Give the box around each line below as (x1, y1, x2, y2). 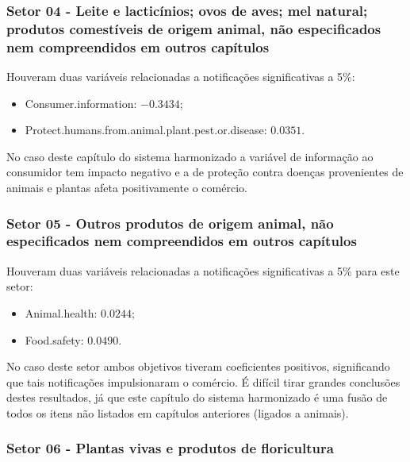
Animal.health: (25, 304, 98, 321)
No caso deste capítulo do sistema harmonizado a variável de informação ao (6, 148, 374, 164)
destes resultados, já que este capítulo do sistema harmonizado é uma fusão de (6, 389, 388, 406)
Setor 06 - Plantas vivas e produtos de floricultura (6, 438, 334, 458)
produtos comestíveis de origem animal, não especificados (6, 18, 381, 38)
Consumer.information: (25, 94, 137, 111)
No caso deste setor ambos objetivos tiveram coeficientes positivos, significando (6, 358, 390, 375)
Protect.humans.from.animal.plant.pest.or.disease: (25, 121, 267, 138)
